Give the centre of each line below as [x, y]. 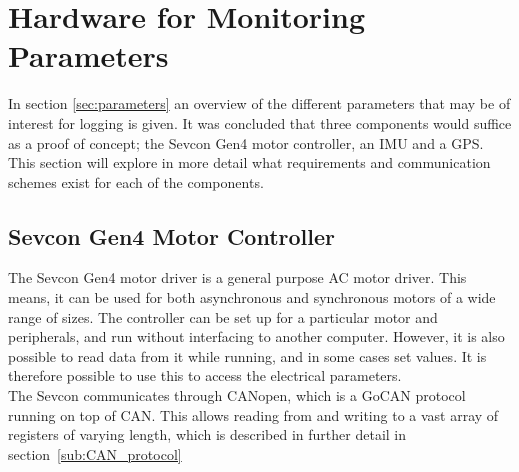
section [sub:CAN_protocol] [95, 453]
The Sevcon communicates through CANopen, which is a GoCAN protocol [237, 395]
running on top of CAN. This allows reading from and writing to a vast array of [253, 414]
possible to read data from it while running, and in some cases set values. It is [247, 355]
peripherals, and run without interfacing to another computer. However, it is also [256, 336]
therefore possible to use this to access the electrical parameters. [205, 375]
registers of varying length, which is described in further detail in [207, 434]
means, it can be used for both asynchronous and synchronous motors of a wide [252, 297]
